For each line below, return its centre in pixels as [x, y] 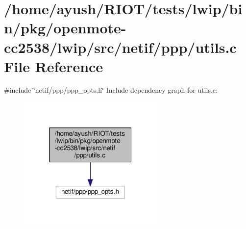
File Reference [54, 66]
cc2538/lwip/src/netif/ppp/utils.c [120, 47]
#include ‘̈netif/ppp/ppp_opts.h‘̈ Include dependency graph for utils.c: [111, 89]
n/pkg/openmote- [65, 28]
